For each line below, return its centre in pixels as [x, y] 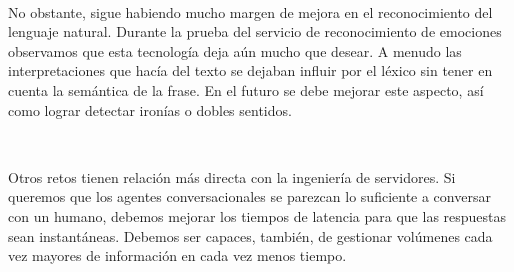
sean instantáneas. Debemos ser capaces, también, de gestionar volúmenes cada [250, 235]
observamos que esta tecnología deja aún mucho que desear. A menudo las [235, 50]
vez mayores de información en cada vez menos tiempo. [177, 255]
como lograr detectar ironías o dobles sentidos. [150, 109]
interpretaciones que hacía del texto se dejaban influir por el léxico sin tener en [250, 70]
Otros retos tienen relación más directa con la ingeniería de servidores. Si [232, 176]
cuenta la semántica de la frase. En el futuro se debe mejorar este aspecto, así [246, 89]
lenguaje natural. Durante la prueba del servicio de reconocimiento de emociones [255, 31]
